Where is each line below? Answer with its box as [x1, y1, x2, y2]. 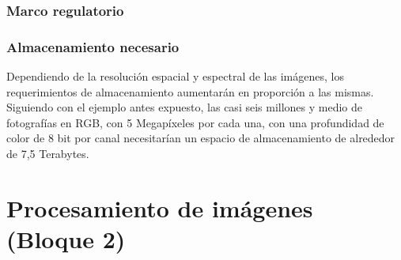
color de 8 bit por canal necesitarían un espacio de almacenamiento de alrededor [6, 130, 395, 146]
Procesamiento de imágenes [6, 191, 313, 224]
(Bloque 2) [6, 223, 126, 254]
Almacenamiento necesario [6, 36, 180, 56]
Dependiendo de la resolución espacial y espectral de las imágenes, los [6, 68, 344, 85]
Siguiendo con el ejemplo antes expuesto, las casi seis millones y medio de [6, 99, 363, 115]
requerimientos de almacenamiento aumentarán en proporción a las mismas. [6, 83, 374, 100]
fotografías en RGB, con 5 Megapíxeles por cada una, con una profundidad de [6, 114, 384, 130]
